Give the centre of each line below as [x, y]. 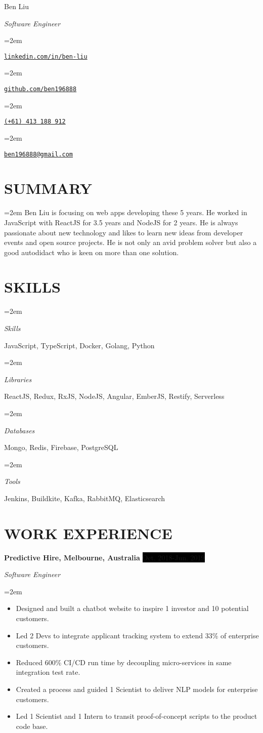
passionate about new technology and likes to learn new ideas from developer [124, 232]
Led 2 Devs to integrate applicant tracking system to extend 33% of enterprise [137, 635]
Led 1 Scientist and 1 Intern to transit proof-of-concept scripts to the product [137, 716]
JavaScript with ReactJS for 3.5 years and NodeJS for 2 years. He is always [121, 222]
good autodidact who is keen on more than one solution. [92, 252]
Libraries [18, 379]
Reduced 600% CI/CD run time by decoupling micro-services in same [124, 662]
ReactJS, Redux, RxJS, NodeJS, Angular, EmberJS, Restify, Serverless [114, 396]
